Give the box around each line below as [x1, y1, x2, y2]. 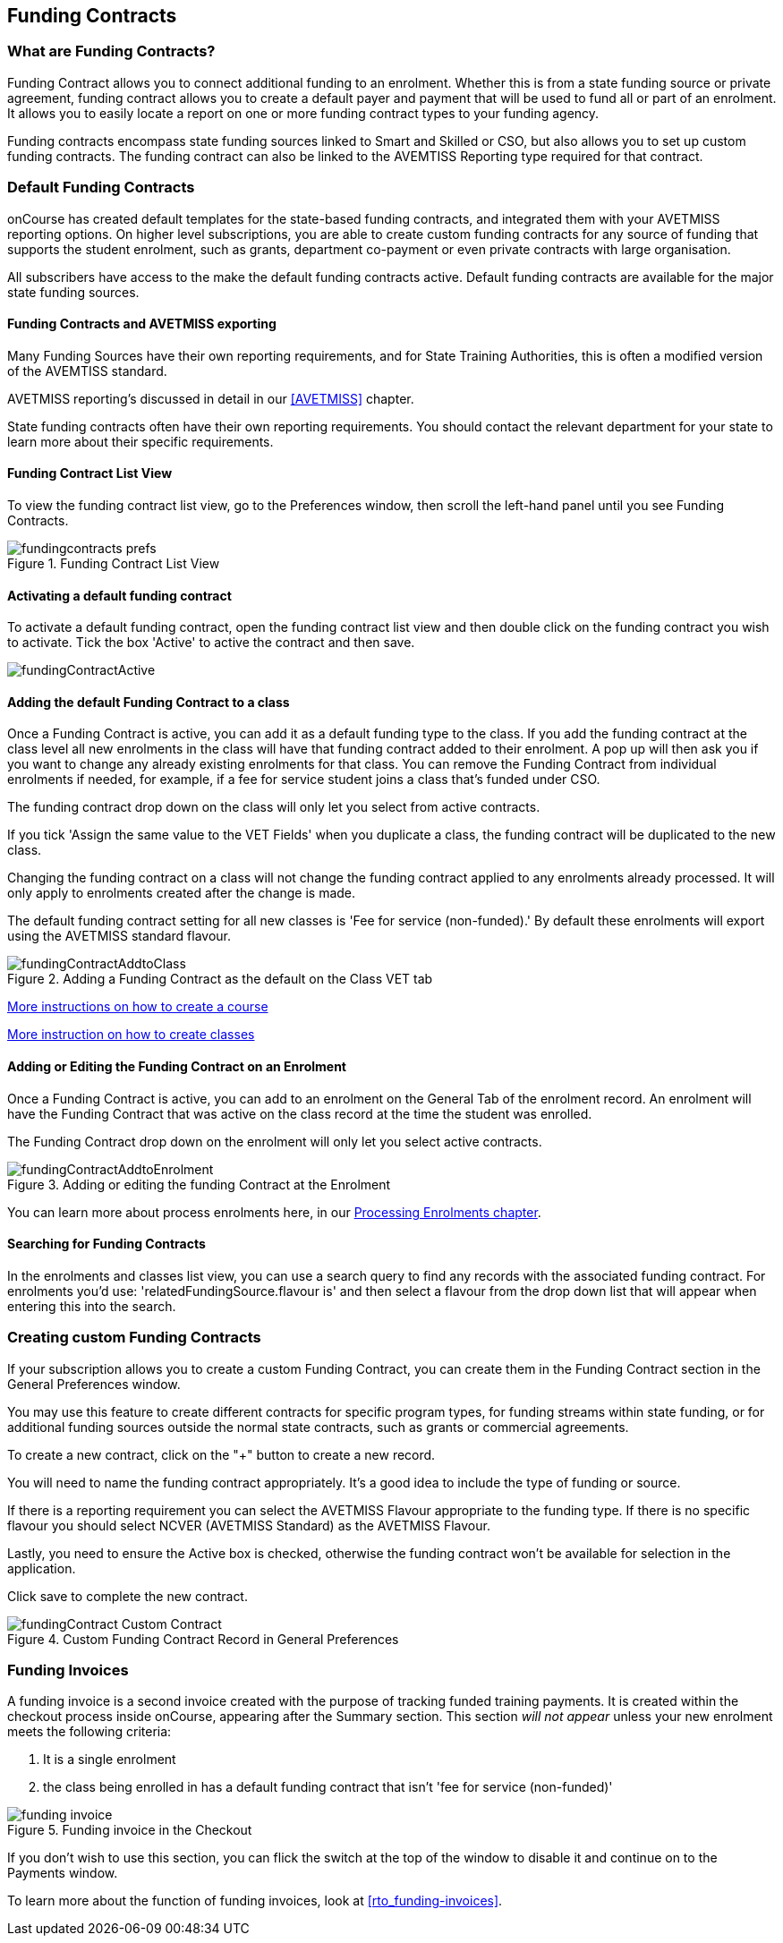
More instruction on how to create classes [7, 1027, 255, 1043]
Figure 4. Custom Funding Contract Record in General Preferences [7, 1631, 399, 1647]
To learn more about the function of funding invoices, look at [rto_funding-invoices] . [7, 1893, 503, 1909]
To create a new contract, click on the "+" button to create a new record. [7, 1446, 436, 1462]
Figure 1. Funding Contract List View [7, 555, 220, 571]
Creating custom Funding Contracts [7, 1328, 261, 1347]
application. [7, 1560, 76, 1576]
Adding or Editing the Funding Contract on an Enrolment [7, 1059, 346, 1075]
